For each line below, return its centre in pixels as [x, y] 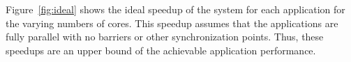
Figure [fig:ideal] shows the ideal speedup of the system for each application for [175, 9]
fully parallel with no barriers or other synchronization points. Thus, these [165, 37]
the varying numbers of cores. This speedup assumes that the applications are [172, 23]
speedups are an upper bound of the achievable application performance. [161, 50]
